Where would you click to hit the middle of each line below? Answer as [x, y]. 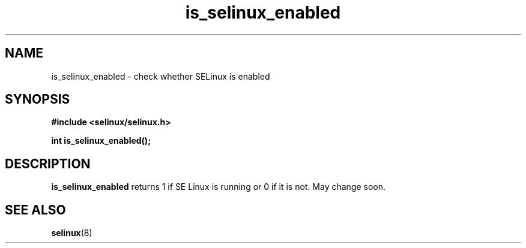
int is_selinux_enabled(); [101, 141]
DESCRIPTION [48, 164]
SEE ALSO [35, 210]
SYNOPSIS [38, 99]
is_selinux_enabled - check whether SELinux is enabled [161, 76]
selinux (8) [72, 233]
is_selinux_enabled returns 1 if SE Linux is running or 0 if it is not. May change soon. [219, 187]
